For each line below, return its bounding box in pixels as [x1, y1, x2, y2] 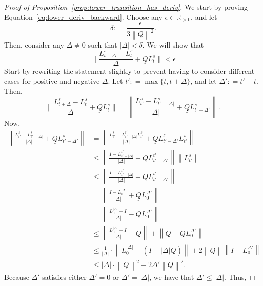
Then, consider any [4, 39, 64, 50]
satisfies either [42, 271, 87, 282]
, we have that [149, 271, 194, 282]
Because [4, 271, 29, 282]
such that [88, 39, 117, 50]
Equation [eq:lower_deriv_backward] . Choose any [4, 11, 163, 22]
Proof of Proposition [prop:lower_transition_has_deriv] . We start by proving [4, 2, 248, 12]
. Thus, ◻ [224, 271, 256, 282]
